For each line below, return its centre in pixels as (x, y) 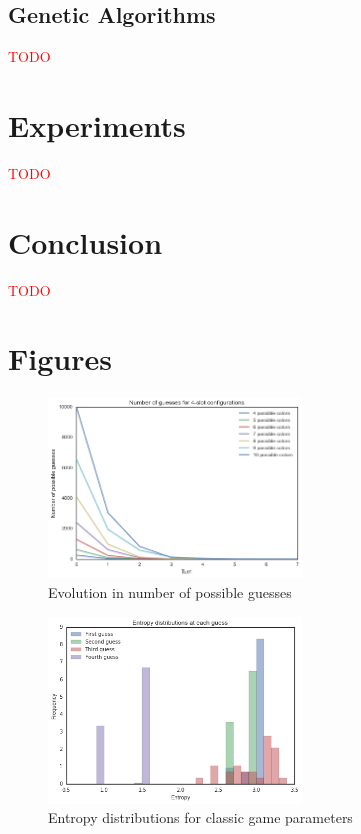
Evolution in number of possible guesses (170, 591)
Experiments (97, 124)
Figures (60, 358)
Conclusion (85, 241)
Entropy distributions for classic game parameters (200, 817)
